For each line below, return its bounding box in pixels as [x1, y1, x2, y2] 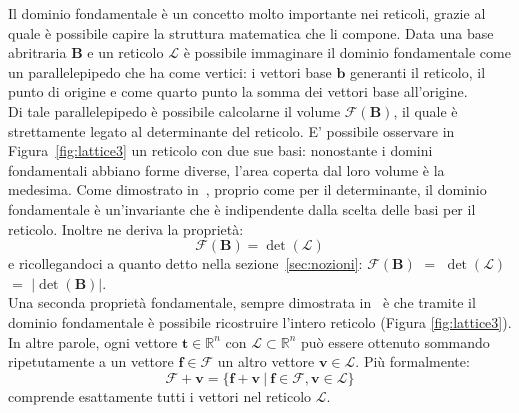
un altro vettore [217, 351, 315, 372]
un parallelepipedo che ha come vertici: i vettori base [8, 61, 332, 82]
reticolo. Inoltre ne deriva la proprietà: [8, 218, 244, 239]
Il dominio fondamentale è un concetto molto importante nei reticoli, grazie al [8, 3, 486, 23]
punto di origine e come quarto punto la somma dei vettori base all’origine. [8, 81, 468, 102]
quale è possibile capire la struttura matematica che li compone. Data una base [8, 22, 494, 43]
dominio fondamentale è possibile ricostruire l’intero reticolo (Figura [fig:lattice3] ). [8, 311, 512, 332]
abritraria [8, 42, 67, 63]
